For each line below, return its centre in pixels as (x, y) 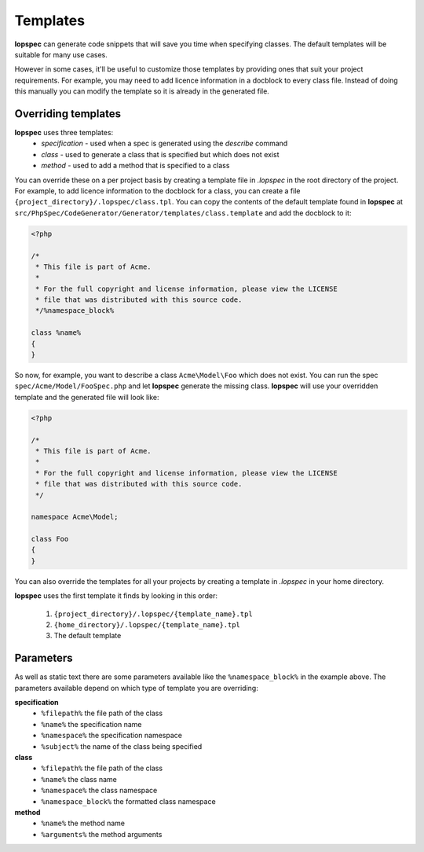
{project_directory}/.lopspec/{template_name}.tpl (153, 614)
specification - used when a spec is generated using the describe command (164, 143)
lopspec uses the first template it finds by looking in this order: (116, 596)
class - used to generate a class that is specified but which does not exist (160, 154)
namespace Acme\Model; (75, 517)
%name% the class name (79, 779)
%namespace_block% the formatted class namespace (128, 801)
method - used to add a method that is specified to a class (135, 166)
